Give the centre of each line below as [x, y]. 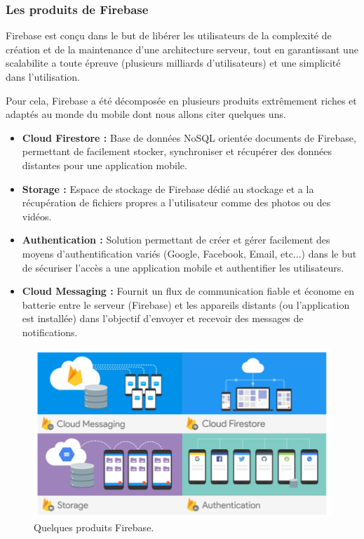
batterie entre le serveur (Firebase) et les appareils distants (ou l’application [186, 304]
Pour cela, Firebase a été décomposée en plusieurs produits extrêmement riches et [181, 100]
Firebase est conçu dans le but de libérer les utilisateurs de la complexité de [169, 35]
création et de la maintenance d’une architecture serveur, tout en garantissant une [182, 49]
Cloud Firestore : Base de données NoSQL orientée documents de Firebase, [189, 137]
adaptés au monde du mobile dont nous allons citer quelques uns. [146, 114]
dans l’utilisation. [43, 76]
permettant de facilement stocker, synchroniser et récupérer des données [177, 151]
